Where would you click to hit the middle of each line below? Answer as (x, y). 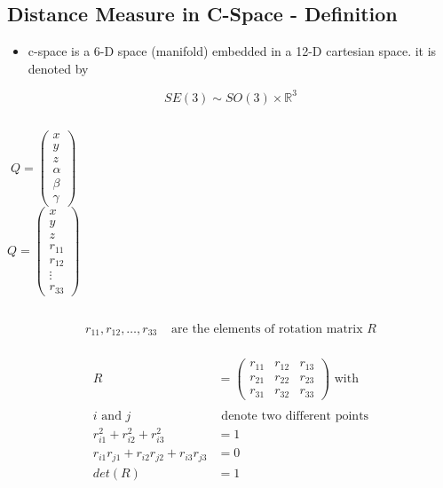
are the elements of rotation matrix (267, 329)
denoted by (58, 68)
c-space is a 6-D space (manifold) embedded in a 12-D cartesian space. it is (232, 51)
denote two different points (295, 416)
